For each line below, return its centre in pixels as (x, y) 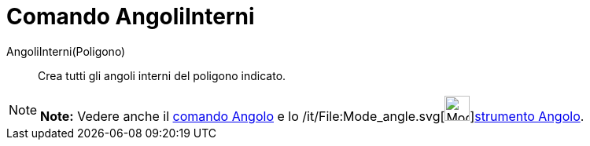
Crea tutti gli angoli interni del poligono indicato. (162, 75)
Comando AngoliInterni (131, 16)
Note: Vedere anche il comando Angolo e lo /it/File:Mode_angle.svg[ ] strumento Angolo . (312, 116)
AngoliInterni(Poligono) (66, 51)
